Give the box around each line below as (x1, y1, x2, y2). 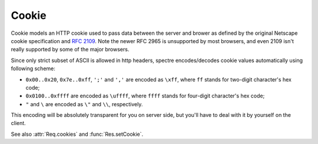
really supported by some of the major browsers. (11, 46, 130, 53)
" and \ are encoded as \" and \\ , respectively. (25, 100, 143, 107)
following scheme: (11, 65, 56, 72)
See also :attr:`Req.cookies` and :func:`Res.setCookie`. (11, 130, 144, 138)
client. (11, 120, 26, 127)
